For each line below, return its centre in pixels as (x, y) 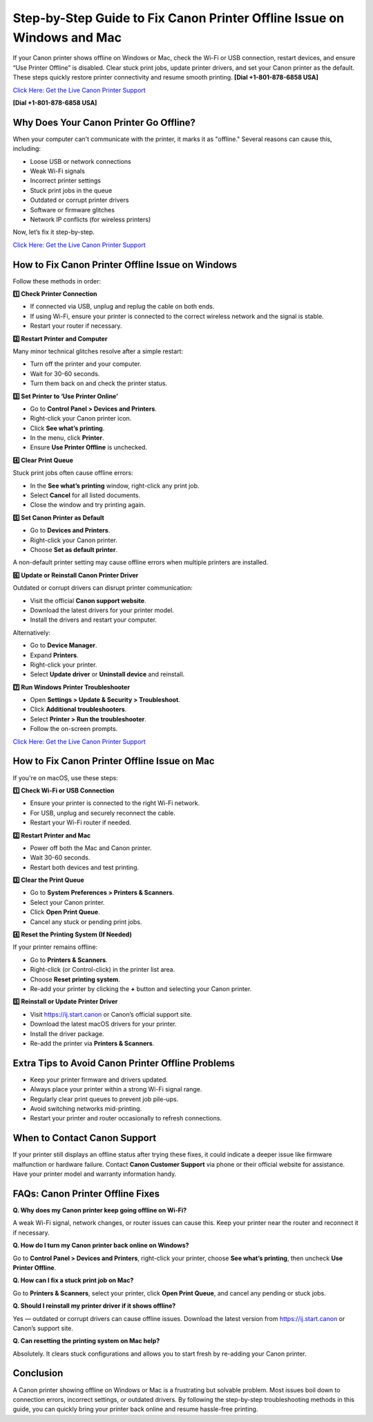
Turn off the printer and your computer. (86, 364)
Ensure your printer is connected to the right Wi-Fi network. (115, 803)
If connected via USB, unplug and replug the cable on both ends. (122, 306)
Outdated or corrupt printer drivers (79, 200)
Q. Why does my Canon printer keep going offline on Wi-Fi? (100, 1210)
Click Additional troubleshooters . (78, 710)
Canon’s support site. (43, 1328)
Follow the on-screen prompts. (74, 729)
